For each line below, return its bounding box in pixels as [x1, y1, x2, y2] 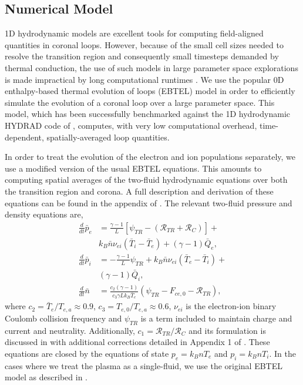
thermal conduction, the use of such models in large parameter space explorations [5, 61, 298, 73]
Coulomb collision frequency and [5, 312, 122, 324]
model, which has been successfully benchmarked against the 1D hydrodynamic [5, 108, 290, 120]
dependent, [5, 130, 44, 143]
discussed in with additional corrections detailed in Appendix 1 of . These [5, 336, 270, 348]
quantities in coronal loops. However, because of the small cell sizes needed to [5, 38, 284, 51]
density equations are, [5, 208, 83, 220]
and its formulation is [188, 324, 266, 336]
